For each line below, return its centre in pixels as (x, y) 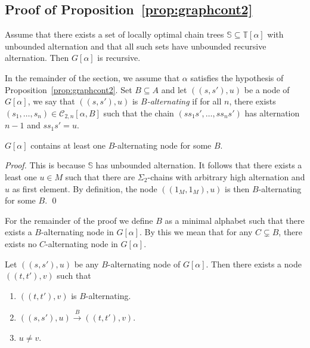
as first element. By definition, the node (85, 188)
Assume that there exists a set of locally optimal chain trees (114, 34)
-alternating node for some (163, 145)
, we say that (51, 101)
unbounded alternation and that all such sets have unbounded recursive (136, 46)
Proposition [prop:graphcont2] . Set (69, 89)
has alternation (272, 113)
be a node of (267, 89)
